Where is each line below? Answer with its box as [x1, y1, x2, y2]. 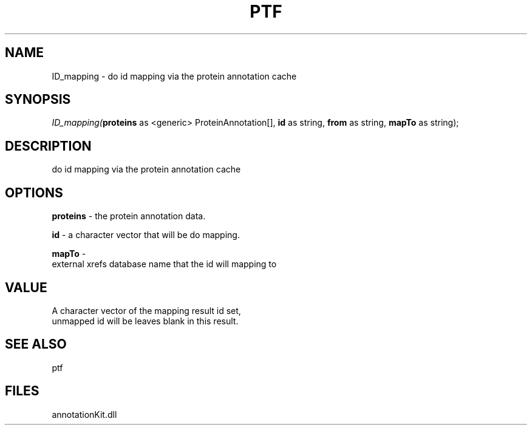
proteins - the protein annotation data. [52, 211, 206, 222]
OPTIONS [5, 185, 63, 200]
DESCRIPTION [5, 138, 92, 154]
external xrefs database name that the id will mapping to [52, 259, 277, 270]
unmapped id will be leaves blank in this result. [52, 315, 239, 326]
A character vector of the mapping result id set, [52, 305, 241, 316]
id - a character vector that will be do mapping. [52, 230, 240, 241]
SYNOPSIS [5, 92, 71, 107]
